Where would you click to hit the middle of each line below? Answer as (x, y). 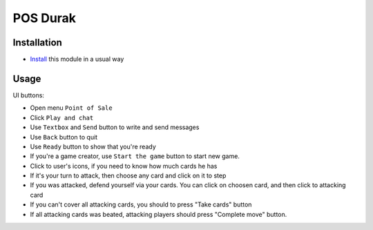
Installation (37, 42)
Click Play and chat (62, 117)
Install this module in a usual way (77, 59)
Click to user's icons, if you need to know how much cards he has (124, 166)
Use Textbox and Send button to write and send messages (115, 127)
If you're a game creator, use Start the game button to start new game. (135, 156)
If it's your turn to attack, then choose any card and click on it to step (128, 175)
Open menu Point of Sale (71, 108)
